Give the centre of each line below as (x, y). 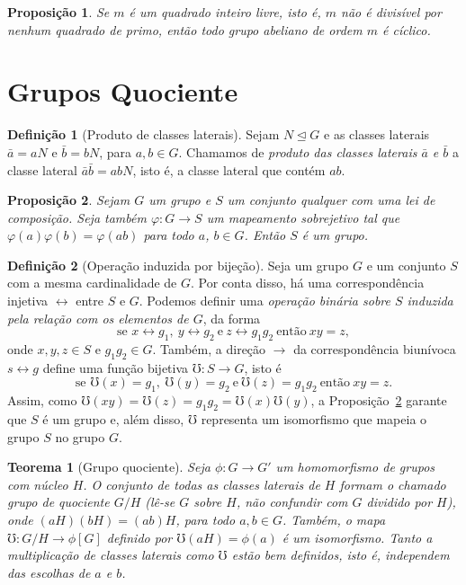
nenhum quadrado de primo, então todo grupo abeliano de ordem (185, 29)
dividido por (399, 502)
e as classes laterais (377, 134)
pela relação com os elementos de (98, 318)
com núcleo (38, 484)
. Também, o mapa (334, 519)
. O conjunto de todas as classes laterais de (202, 484)
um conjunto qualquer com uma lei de (331, 200)
